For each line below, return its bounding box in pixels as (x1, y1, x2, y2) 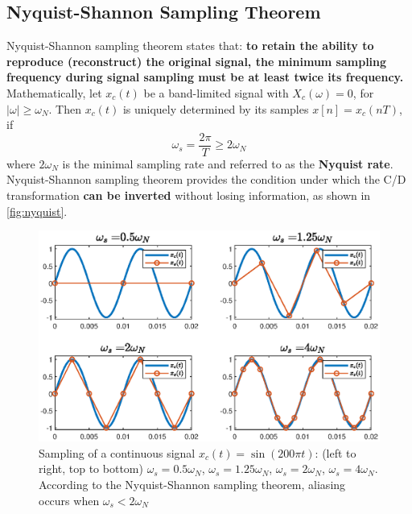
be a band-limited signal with (143, 84, 289, 101)
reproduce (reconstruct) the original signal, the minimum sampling (6, 52, 387, 69)
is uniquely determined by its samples (122, 100, 309, 117)
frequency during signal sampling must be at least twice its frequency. (6, 68, 404, 85)
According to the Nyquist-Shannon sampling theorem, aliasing (39, 476, 346, 493)
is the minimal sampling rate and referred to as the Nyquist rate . (62, 155, 393, 172)
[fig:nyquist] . (6, 202, 68, 219)
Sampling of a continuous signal (39, 444, 196, 461)
